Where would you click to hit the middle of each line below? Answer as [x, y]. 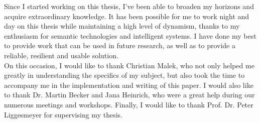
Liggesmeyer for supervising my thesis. [63, 114]
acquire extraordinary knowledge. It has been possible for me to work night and [127, 16]
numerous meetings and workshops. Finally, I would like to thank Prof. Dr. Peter [129, 104]
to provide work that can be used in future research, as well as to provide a [120, 45]
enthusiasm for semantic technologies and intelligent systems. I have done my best [130, 35]
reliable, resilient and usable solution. [61, 55]
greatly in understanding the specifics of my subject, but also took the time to [124, 75]
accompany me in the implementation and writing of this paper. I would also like [129, 85]
